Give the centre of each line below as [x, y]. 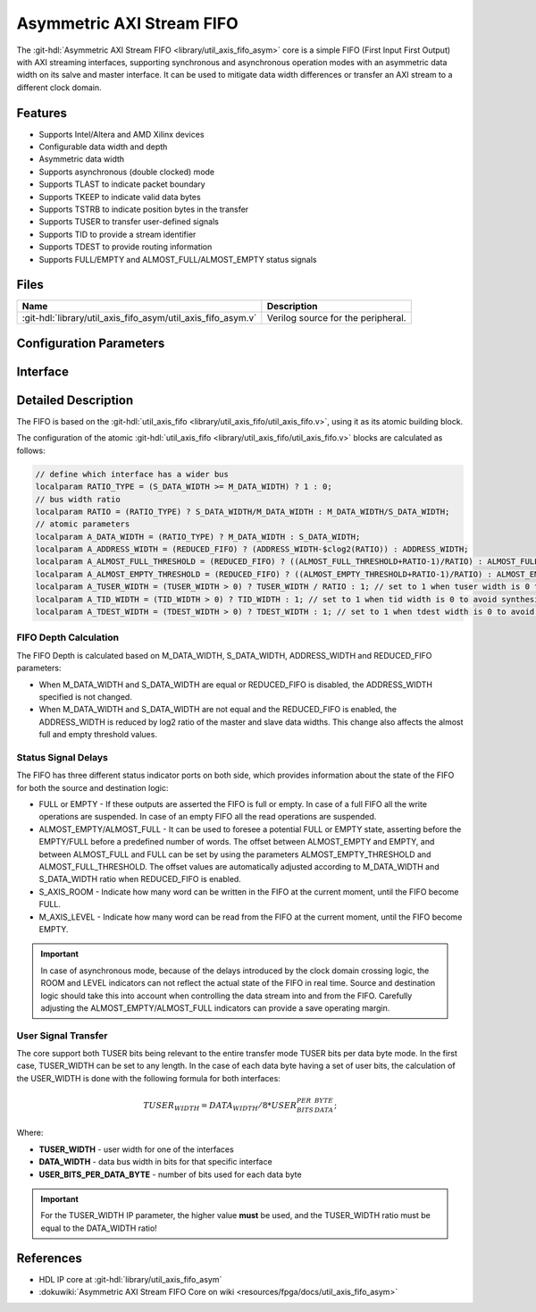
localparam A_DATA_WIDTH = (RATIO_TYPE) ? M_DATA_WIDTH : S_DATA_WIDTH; [198, 537]
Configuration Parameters [91, 343]
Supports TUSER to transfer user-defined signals [129, 222]
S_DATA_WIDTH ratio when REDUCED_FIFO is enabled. [140, 879]
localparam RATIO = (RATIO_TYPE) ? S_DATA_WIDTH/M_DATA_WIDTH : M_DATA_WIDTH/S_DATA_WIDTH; [243, 511]
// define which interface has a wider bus [132, 474]
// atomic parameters [83, 524]
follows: [31, 450]
